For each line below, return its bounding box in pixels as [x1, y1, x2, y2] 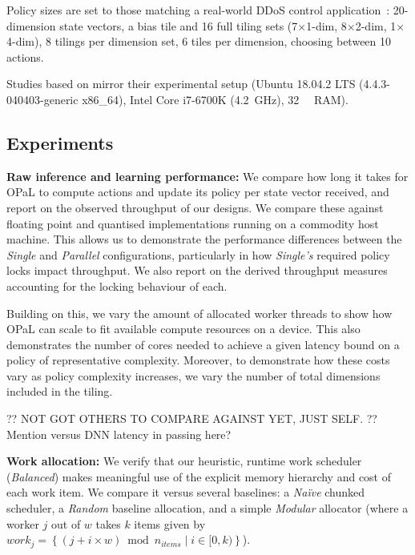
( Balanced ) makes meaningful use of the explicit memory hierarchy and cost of [6, 468, 392, 485]
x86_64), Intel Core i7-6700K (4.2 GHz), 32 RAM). [82, 90, 349, 107]
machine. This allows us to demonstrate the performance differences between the [6, 231, 402, 247]
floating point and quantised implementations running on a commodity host [6, 215, 379, 231]
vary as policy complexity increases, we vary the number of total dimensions [6, 367, 381, 384]
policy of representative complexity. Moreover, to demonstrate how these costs [6, 352, 390, 368]
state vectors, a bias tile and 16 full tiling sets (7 [59, 17, 298, 34]
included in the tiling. [6, 383, 113, 400]
